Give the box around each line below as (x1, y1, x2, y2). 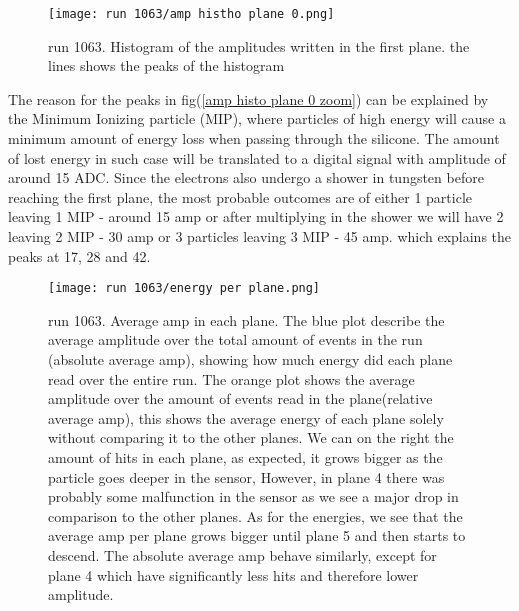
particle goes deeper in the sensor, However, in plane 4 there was (48, 466, 445, 487)
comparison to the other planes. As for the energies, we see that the (48, 505, 463, 526)
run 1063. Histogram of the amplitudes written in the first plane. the (48, 35, 470, 56)
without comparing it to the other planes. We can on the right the (48, 427, 454, 448)
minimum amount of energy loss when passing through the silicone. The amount (8, 128, 500, 149)
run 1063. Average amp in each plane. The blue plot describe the (48, 309, 445, 330)
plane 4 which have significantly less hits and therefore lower (48, 564, 419, 585)
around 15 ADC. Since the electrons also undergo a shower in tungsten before (8, 167, 484, 188)
